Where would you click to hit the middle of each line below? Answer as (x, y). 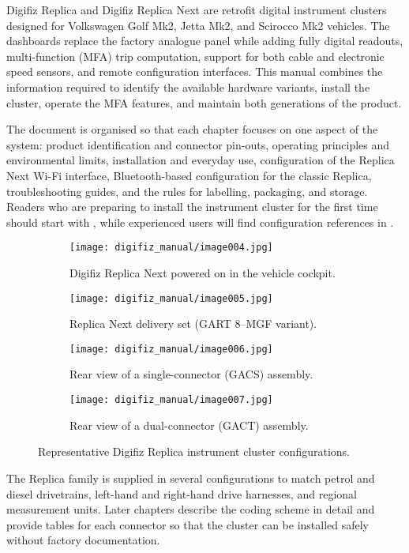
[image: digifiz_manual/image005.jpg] (171, 298)
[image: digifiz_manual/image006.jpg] (171, 349)
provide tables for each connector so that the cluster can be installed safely (188, 524)
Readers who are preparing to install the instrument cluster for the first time (192, 207)
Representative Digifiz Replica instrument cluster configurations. (194, 451)
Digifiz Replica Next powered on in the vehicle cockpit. (203, 272)
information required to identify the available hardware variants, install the (188, 87)
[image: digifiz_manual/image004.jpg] (171, 248)
